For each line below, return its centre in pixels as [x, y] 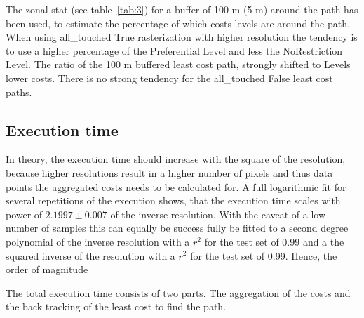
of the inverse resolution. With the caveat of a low [218, 214]
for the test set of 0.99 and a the [274, 241]
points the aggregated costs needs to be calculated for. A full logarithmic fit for [176, 186]
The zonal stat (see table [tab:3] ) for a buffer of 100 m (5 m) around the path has [182, 9]
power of [24, 214]
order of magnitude [47, 269]
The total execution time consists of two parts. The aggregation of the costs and [178, 292]
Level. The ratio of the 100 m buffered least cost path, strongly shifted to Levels [178, 64]
